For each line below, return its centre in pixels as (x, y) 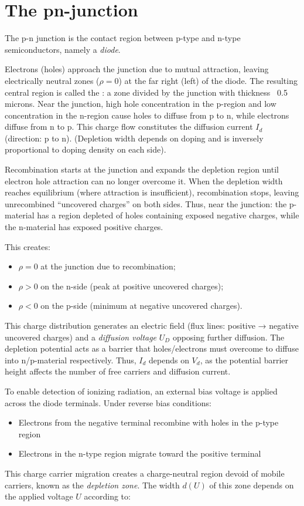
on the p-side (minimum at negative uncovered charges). (141, 306)
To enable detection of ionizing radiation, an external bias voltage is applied (141, 391)
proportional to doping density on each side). (86, 149)
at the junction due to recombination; (108, 266)
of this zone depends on (252, 485)
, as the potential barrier (244, 360)
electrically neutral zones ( (52, 80)
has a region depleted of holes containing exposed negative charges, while (168, 215)
